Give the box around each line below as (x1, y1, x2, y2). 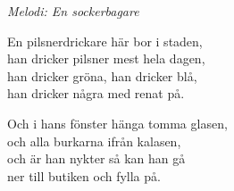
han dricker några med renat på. (7, 84, 185, 103)
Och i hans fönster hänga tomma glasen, (7, 113, 228, 132)
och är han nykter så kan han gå (7, 149, 186, 168)
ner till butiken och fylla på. (7, 166, 161, 185)
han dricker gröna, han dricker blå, (7, 66, 197, 85)
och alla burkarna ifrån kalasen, (7, 131, 181, 150)
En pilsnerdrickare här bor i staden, (7, 31, 203, 50)
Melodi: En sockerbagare (7, 2, 139, 20)
